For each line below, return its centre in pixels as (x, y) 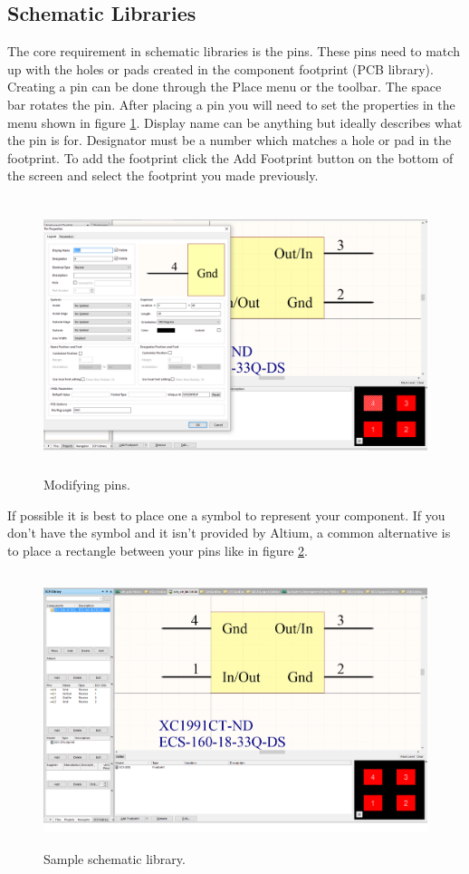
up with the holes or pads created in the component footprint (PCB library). (220, 68)
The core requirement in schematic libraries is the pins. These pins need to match (234, 51)
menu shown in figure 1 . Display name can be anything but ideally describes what (235, 122)
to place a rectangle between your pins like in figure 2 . (158, 550)
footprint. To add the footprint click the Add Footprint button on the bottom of (230, 157)
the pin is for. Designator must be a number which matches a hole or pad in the (230, 140)
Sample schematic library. (115, 859)
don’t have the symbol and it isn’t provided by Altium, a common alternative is (229, 533)
